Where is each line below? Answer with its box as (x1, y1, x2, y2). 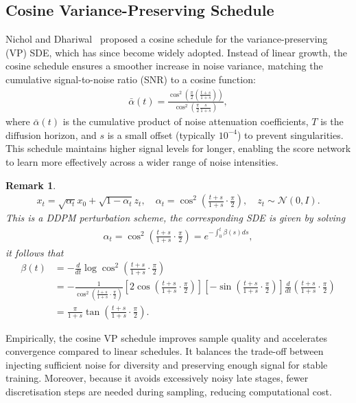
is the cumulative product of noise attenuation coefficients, (62, 114, 309, 129)
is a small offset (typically (107, 127, 215, 142)
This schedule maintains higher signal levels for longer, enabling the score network (5, 141, 351, 155)
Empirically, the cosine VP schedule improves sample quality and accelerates (5, 330, 328, 345)
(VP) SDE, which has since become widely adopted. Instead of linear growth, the (5, 45, 347, 59)
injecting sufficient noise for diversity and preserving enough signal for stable (5, 357, 328, 371)
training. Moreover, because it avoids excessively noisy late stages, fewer (5, 371, 309, 385)
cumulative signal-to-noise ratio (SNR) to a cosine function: (5, 72, 256, 86)
